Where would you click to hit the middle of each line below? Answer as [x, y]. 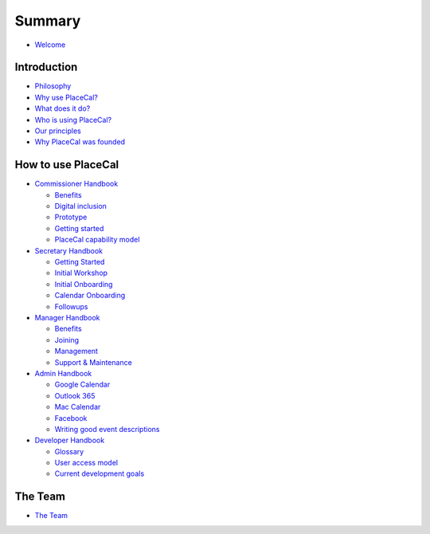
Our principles [58, 131]
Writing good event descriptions [107, 429]
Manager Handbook [67, 318]
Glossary [69, 451]
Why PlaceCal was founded [80, 142]
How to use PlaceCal [67, 165]
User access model [86, 463]
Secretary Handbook [69, 250]
